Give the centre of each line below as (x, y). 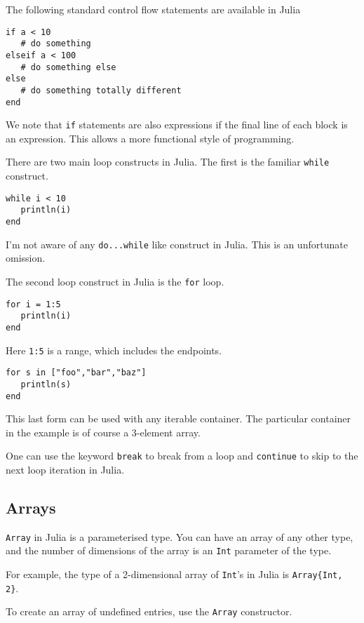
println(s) (46, 384)
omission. (26, 258)
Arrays (31, 507)
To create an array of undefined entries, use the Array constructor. (149, 611)
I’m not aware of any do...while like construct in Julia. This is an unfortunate (177, 244)
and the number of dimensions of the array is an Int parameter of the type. (169, 550)
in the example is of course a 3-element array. (103, 432)
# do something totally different (101, 90)
